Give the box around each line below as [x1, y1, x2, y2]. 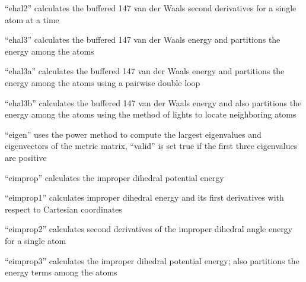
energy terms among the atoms [5, 266, 117, 278]
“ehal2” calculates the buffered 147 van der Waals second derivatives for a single [5, 2, 297, 14]
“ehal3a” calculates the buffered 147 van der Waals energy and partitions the [5, 65, 285, 77]
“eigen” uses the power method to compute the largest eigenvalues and [5, 128, 262, 140]
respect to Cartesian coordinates [5, 202, 122, 215]
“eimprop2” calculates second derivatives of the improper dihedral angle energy [5, 223, 293, 235]
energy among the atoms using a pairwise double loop [5, 76, 200, 88]
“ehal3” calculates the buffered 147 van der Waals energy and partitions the [5, 33, 280, 46]
